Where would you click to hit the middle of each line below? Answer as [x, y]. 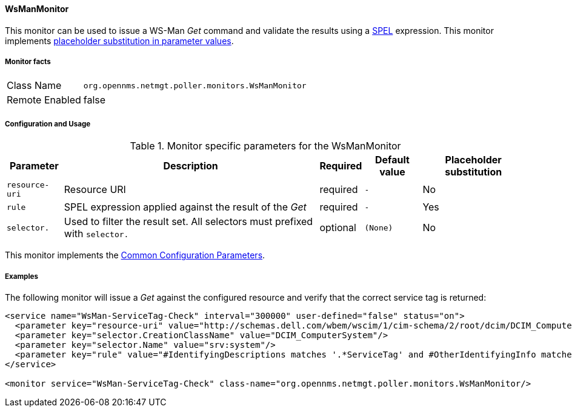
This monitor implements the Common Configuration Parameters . [135, 255]
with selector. [96, 234]
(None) [379, 227]
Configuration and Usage [48, 124]
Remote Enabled [44, 100]
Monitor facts [28, 62]
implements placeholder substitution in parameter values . [119, 41]
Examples [22, 276]
